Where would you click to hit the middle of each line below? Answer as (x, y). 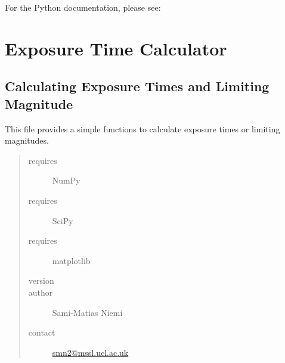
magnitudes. (27, 140)
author (41, 292)
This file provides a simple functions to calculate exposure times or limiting (142, 128)
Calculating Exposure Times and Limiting (137, 86)
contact (42, 332)
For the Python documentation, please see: (83, 7)
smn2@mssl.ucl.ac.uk (90, 352)
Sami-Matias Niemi (87, 312)
